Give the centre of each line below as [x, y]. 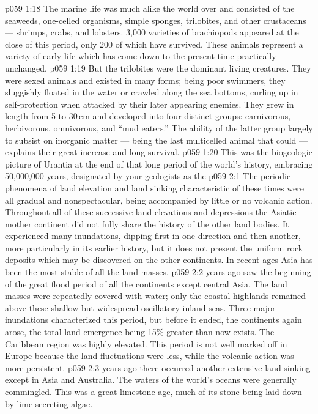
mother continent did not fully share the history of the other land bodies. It [147, 224]
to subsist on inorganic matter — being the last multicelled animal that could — [157, 140]
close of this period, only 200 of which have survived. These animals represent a [154, 44]
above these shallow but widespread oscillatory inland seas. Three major [140, 307]
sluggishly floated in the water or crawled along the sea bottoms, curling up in [152, 92]
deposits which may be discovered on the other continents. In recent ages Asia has [159, 260]
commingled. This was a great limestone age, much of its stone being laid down [153, 391]
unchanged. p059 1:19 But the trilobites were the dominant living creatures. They [158, 68]
